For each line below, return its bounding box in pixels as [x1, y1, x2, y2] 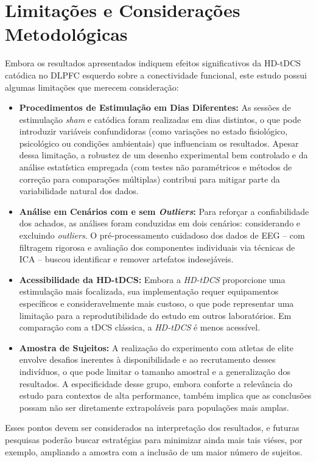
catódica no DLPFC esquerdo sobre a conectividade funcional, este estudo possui [5, 68, 307, 81]
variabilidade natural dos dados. [19, 184, 139, 197]
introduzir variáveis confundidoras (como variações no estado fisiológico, [19, 125, 288, 138]
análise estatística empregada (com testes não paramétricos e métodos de [19, 161, 292, 173]
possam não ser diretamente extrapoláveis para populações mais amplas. [19, 401, 289, 413]
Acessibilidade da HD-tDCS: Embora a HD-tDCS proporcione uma [19, 273, 286, 285]
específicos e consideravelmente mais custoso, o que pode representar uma [19, 297, 294, 309]
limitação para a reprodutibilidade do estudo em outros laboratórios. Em [19, 309, 292, 321]
